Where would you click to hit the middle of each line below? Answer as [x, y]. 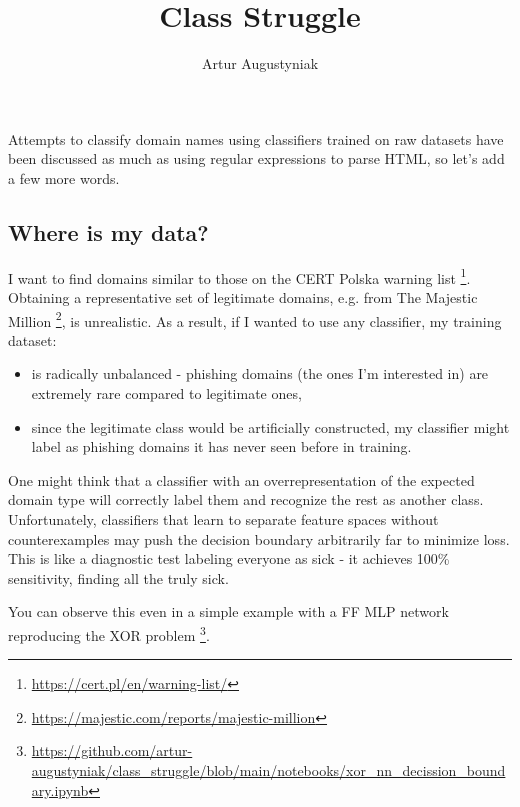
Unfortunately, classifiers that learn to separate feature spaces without [223, 518]
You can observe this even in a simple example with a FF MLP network [228, 611]
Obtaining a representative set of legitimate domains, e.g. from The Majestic [243, 296]
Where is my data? [108, 231]
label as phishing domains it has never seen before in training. [221, 446]
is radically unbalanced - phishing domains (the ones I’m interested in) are [260, 373]
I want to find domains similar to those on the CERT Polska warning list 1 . [239, 276]
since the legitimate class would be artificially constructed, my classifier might [270, 426]
